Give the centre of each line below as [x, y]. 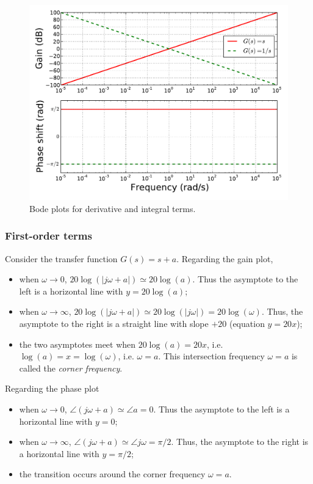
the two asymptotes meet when [77, 344]
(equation [247, 324]
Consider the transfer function [61, 258]
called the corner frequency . [71, 368]
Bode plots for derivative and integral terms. [113, 208]
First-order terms [49, 236]
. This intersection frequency [211, 356]
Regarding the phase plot [52, 388]
